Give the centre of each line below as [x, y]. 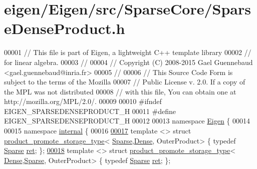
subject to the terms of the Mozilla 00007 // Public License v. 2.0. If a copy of [125, 82]
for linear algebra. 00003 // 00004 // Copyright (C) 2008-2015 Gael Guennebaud [128, 62]
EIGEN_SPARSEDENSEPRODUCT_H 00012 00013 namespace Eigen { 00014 [127, 121]
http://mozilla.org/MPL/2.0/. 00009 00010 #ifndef [83, 101]
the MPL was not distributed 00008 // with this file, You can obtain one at [120, 91]
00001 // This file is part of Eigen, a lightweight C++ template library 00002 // [128, 52]
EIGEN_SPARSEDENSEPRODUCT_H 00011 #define [90, 111]
